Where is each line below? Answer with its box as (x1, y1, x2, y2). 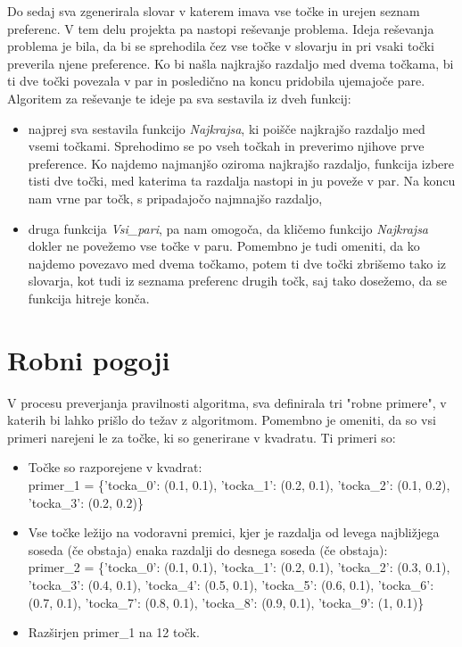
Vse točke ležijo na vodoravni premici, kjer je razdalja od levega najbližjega (28, 523, 440, 542)
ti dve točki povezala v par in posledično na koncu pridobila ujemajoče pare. (7, 71, 425, 90)
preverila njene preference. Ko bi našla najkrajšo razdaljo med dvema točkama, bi (7, 54, 454, 72)
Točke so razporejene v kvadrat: (28, 458, 202, 477)
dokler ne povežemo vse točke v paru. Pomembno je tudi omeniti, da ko (28, 236, 420, 255)
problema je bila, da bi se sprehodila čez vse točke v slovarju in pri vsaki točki (7, 37, 434, 55)
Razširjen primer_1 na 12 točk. (28, 623, 200, 642)
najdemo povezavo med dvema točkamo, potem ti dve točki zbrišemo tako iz (28, 253, 447, 272)
